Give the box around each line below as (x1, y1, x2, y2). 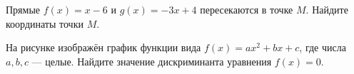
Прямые (6, 2, 41, 16)
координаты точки (6, 16, 84, 31)
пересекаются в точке (200, 2, 293, 16)
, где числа (299, 40, 346, 55)
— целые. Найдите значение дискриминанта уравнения (31, 53, 272, 68)
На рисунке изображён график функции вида (6, 40, 201, 55)
